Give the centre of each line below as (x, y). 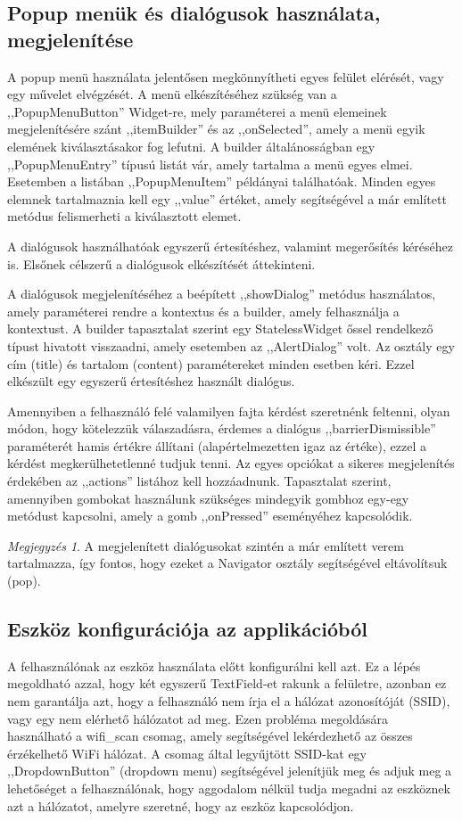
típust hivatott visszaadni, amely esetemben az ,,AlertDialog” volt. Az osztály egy (231, 345)
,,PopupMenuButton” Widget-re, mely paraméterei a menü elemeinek (197, 111)
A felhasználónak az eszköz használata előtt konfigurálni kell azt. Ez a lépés (214, 665)
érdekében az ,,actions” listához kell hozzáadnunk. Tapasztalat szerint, (199, 481)
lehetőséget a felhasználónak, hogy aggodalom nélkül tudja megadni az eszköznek (229, 788)
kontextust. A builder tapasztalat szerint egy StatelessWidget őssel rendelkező (220, 328)
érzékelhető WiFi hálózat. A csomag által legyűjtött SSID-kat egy (187, 753)
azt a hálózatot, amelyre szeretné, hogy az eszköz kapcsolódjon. (181, 805)
